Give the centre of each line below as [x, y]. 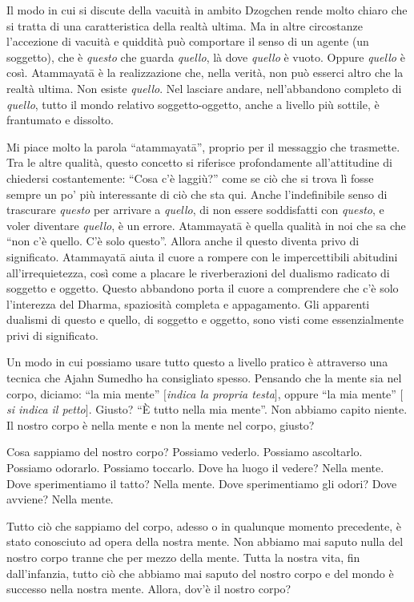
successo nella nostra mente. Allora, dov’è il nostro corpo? [149, 589]
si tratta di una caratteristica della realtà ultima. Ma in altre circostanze [185, 25]
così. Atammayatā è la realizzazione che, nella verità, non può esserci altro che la [205, 73]
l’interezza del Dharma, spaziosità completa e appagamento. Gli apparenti [188, 303]
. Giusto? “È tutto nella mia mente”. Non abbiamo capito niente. [248, 409]
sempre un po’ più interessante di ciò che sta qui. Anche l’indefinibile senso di [197, 194]
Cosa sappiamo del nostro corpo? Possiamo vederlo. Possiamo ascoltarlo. [185, 452]
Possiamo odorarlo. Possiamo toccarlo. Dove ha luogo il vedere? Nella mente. [195, 468]
